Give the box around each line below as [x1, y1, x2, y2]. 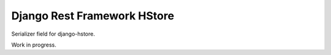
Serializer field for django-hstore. [11, 30, 95, 37]
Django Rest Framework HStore [11, 9, 175, 22]
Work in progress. [11, 41, 56, 48]
